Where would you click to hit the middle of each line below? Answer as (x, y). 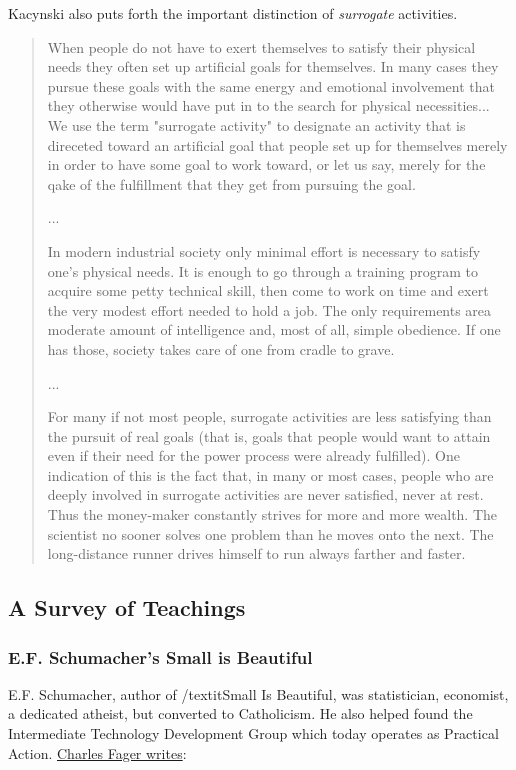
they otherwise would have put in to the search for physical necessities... (268, 105)
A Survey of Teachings (127, 607)
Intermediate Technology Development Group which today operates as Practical (253, 733)
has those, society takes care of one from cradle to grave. (221, 348)
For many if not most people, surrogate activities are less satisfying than (269, 416)
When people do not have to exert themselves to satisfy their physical (261, 46)
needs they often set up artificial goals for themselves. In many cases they (273, 66)
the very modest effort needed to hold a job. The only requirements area (269, 309)
